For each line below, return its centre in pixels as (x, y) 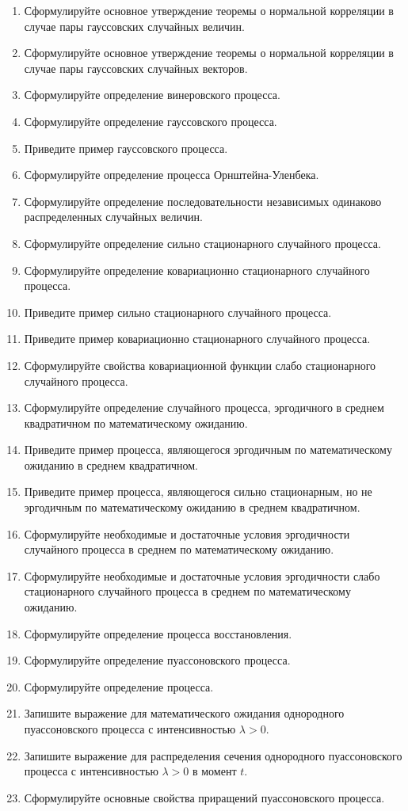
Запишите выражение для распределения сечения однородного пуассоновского (213, 755)
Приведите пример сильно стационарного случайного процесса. (178, 312)
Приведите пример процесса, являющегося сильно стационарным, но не (198, 491)
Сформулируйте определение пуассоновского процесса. (157, 660)
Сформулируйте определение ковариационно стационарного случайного (197, 270)
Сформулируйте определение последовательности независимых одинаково (203, 201)
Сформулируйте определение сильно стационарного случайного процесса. (202, 243)
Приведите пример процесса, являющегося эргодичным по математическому (208, 449)
